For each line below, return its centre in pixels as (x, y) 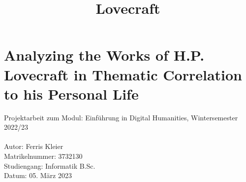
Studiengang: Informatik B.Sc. (50, 165)
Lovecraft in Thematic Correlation (123, 74)
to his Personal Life (71, 93)
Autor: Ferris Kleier (34, 146)
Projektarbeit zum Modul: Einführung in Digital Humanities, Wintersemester (121, 117)
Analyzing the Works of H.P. (104, 55)
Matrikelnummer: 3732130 (43, 156)
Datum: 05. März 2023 (38, 175)
